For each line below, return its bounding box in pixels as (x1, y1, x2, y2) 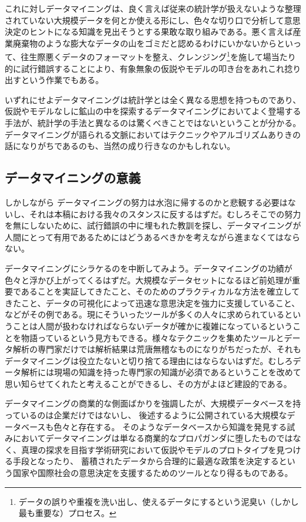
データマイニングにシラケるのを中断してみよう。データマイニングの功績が (5, 262, 292, 274)
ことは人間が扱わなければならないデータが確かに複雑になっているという (12, 319, 293, 332)
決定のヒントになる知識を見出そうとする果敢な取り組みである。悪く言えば (5, 25, 293, 38)
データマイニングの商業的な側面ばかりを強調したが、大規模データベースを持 (5, 397, 301, 409)
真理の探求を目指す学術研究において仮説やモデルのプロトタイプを (21, 443, 277, 455)
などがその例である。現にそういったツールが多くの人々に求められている (5, 308, 285, 321)
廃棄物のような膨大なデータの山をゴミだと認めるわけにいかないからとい (12, 37, 293, 49)
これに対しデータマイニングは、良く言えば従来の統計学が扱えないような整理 (5, 2, 301, 14)
